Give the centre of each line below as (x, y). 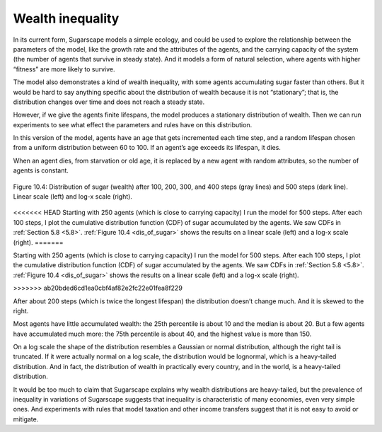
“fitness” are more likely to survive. (64, 69)
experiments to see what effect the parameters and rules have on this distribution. (133, 124)
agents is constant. (41, 170)
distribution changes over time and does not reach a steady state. (109, 102)
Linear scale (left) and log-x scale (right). (73, 197)
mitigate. (26, 419)
